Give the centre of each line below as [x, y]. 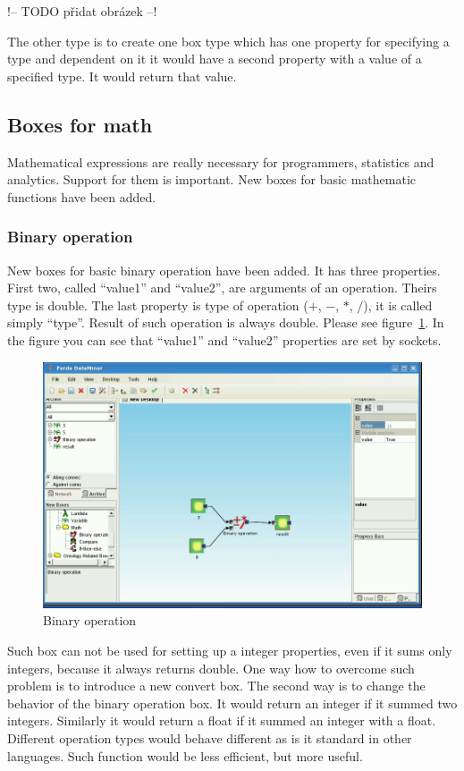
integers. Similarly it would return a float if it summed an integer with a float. [222, 720]
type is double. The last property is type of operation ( [158, 305]
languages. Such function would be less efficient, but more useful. [185, 755]
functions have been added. [82, 196]
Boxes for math [80, 124]
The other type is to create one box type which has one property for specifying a [228, 41]
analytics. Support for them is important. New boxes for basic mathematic [212, 179]
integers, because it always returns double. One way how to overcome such [211, 668]
